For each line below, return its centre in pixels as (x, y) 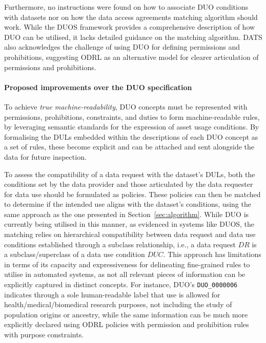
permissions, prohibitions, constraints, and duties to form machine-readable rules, (132, 116)
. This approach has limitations (212, 254)
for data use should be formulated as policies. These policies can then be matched (132, 194)
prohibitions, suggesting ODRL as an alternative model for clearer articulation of (131, 57)
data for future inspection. (45, 156)
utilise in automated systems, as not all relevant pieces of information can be (125, 274)
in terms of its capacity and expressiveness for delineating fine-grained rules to (127, 264)
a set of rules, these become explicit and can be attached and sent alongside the (129, 147)
